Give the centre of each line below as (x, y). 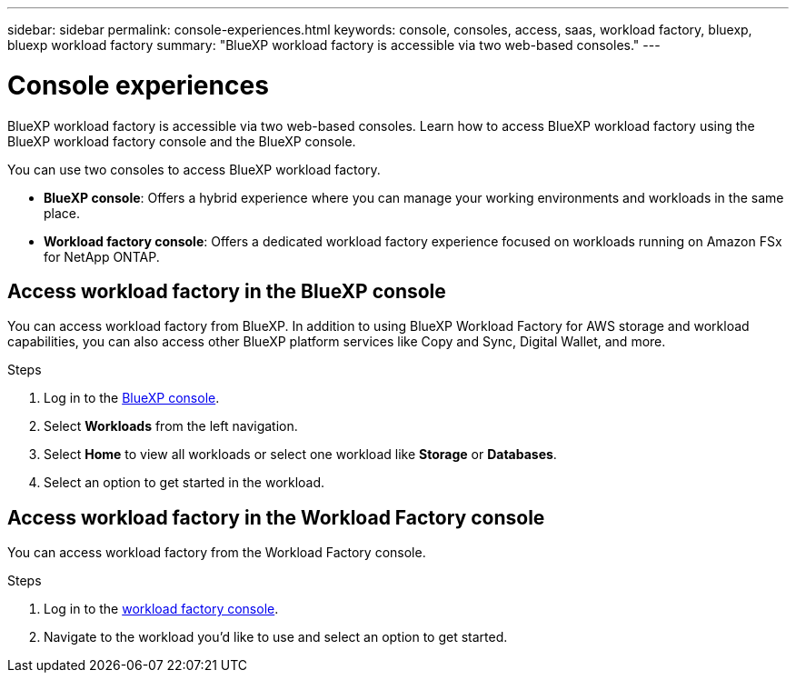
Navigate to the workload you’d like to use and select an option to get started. (276, 637)
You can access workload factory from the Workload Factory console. (217, 553)
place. (62, 213)
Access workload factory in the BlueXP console (227, 291)
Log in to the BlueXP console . (132, 398)
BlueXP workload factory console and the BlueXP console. (182, 141)
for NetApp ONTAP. (102, 256)
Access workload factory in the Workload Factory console (276, 517)
